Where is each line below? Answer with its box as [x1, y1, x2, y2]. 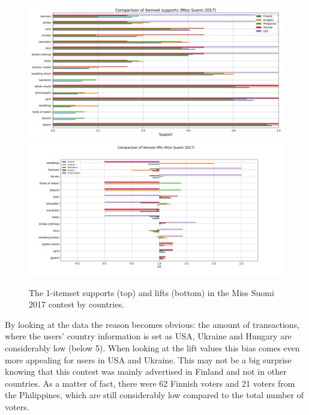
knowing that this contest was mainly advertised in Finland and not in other [5, 365, 287, 378]
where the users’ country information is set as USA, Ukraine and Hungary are [5, 330, 292, 342]
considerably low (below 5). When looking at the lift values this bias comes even [5, 341, 300, 354]
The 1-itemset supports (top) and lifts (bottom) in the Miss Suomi [29, 286, 274, 298]
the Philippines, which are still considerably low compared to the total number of [5, 389, 304, 401]
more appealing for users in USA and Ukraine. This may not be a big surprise [5, 353, 292, 366]
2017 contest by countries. [29, 298, 124, 310]
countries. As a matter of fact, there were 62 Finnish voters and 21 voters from [5, 377, 295, 389]
